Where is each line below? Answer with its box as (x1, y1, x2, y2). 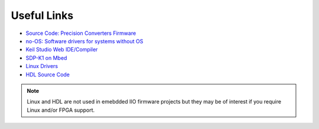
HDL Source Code (25, 71, 70, 78)
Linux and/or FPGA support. (27, 107, 95, 114)
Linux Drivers (25, 63, 58, 70)
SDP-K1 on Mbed (25, 54, 67, 62)
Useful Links (11, 9, 74, 22)
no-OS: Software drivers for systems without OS (25, 37, 144, 44)
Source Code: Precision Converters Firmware (25, 30, 136, 37)
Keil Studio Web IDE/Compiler (25, 46, 98, 53)
